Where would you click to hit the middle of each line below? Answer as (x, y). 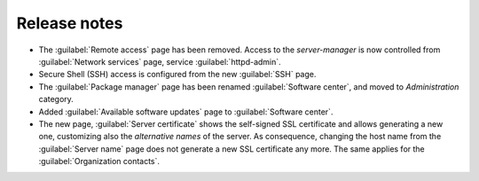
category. (56, 99)
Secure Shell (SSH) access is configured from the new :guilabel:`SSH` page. (177, 75)
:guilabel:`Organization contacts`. (99, 161)
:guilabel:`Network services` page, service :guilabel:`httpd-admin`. (160, 61)
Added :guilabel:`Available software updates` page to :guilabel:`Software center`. (186, 112)
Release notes (70, 23)
